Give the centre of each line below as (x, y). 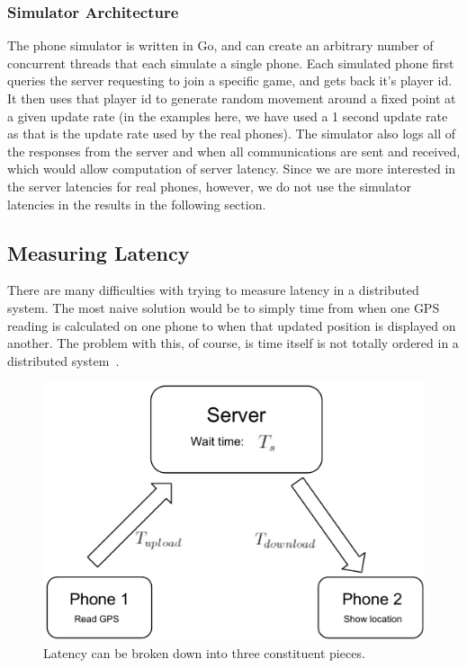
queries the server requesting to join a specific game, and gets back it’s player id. (230, 80)
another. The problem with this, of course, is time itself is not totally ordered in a (233, 343)
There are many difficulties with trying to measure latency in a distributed (213, 290)
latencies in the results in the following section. (137, 204)
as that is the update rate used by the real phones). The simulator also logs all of (232, 134)
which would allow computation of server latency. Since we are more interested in (232, 169)
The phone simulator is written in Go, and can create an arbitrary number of (220, 45)
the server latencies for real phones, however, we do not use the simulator (209, 186)
